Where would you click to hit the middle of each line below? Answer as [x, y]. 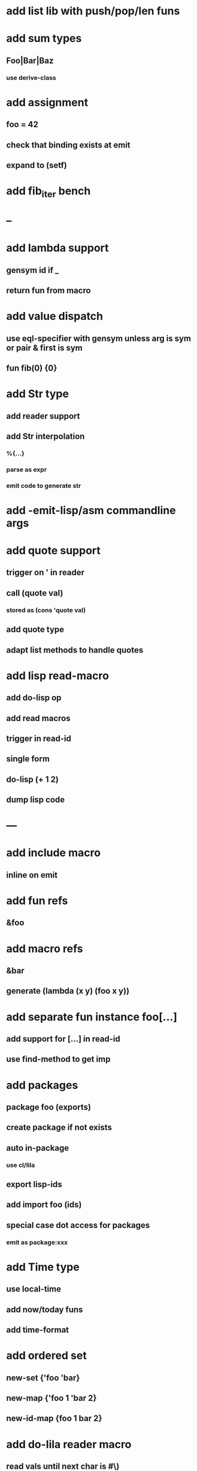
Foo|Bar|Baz [30, 60]
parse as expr [26, 469]
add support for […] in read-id [63, 1039]
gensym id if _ [33, 270]
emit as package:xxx [37, 1242]
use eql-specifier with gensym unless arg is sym [99, 338]
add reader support [43, 416]
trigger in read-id [39, 738]
